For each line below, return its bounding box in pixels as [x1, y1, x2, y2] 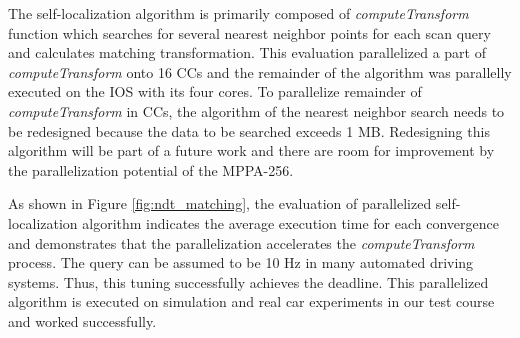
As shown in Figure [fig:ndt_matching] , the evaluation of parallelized [8, 193, 432, 214]
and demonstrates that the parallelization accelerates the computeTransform [8, 232, 475, 253]
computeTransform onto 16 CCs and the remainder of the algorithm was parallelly [8, 61, 512, 82]
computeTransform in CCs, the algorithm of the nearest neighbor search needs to [8, 100, 505, 121]
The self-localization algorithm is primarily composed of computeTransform [8, 3, 469, 23]
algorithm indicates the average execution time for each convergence [82, 212, 499, 233]
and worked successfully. [8, 310, 157, 331]
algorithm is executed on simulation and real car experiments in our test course [8, 291, 495, 312]
